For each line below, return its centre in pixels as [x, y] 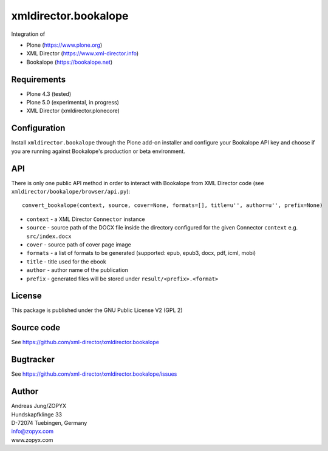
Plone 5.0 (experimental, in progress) [73, 103]
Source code [36, 328]
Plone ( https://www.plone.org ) [64, 45]
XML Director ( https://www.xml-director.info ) [83, 53]
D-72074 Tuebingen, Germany [49, 422]
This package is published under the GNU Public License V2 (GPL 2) [97, 310]
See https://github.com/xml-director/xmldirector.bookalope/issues [94, 374]
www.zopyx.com [32, 439]
